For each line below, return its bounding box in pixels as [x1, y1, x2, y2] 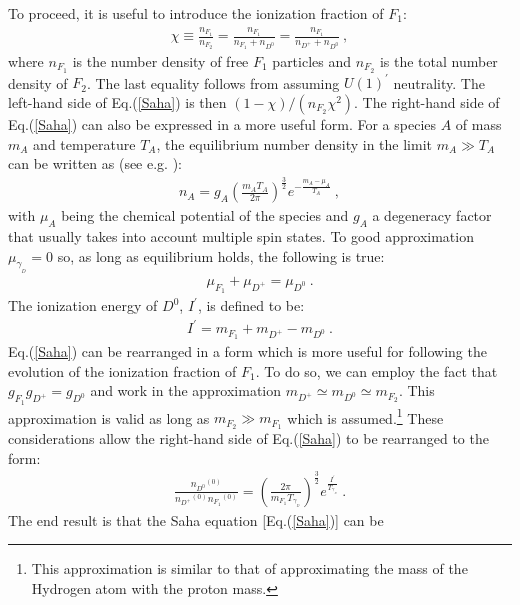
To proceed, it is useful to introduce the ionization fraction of [8, 3, 384, 23]
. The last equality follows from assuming [86, 72, 340, 93]
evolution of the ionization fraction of [8, 360, 237, 381]
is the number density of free [72, 51, 249, 72]
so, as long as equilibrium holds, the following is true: [57, 245, 385, 266]
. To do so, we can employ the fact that [255, 360, 498, 381]
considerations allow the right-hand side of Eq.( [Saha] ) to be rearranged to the [8, 428, 489, 449]
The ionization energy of [8, 295, 158, 316]
